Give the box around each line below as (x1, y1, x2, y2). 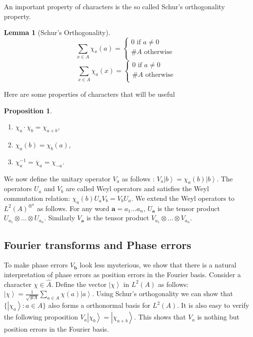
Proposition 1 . (4, 105, 52, 115)
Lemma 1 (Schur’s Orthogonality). (4, 27, 110, 37)
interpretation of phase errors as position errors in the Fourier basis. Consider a (4, 269, 241, 280)
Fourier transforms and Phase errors (4, 237, 191, 252)
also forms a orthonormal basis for (48, 300, 150, 310)
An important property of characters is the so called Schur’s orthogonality (4, 1, 225, 11)
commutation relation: (4, 193, 70, 203)
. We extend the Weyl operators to (131, 193, 235, 203)
